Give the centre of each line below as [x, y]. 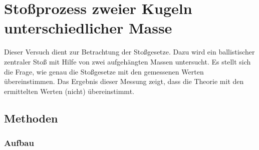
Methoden [31, 118]
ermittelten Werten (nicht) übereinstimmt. [69, 91]
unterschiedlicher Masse [88, 28]
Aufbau [19, 142]
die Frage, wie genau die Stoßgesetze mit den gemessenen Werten [104, 71]
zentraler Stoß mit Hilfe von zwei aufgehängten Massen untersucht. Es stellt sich [127, 61]
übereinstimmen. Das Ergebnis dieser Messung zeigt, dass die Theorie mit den [124, 81]
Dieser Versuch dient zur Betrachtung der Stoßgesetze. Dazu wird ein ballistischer [129, 52]
